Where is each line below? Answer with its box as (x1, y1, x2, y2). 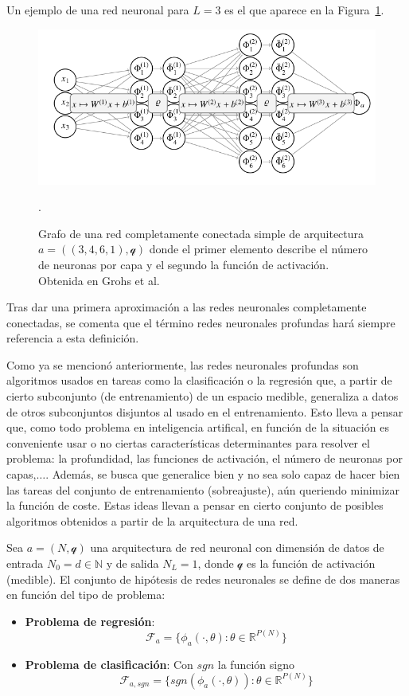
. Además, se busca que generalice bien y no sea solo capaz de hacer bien (45, 466, 400, 483)
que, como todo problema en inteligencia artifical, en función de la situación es (6, 419, 389, 436)
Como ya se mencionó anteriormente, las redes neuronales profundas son (6, 356, 359, 373)
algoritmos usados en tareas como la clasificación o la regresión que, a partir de (6, 372, 392, 389)
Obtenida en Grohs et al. (38, 272, 160, 288)
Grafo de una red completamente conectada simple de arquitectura (38, 225, 364, 241)
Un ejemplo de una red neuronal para (6, 2, 189, 18)
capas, (6, 466, 37, 483)
